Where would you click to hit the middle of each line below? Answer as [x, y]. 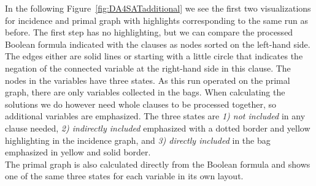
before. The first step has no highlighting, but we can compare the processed [149, 32]
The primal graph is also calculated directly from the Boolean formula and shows [158, 164]
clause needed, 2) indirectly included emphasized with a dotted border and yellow [158, 128]
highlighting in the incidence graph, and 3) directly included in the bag [138, 140]
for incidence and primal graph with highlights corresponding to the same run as [157, 20]
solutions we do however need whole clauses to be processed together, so [141, 104]
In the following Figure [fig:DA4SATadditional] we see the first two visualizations [158, 8]
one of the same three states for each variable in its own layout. [124, 176]
